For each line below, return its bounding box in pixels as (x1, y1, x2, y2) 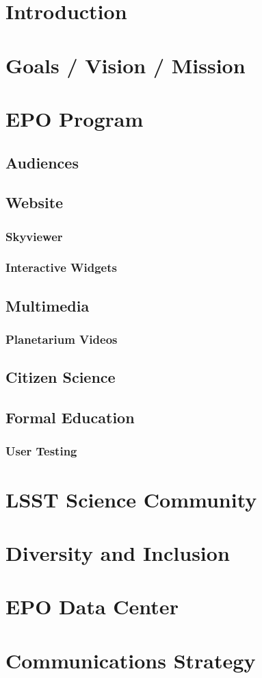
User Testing (5, 442, 77, 460)
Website (5, 192, 64, 213)
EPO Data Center (5, 592, 179, 620)
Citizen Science (5, 366, 116, 388)
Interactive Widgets (5, 259, 117, 276)
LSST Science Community (5, 485, 257, 513)
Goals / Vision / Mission (5, 51, 246, 79)
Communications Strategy (5, 646, 256, 674)
